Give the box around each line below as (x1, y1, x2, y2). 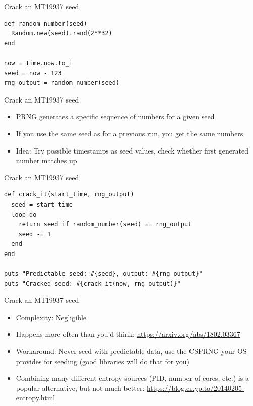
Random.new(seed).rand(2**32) (11, 30, 112, 37)
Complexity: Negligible (16, 312, 87, 322)
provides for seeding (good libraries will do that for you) (16, 356, 190, 366)
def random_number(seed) (4, 20, 87, 27)
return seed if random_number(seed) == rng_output (18, 221, 192, 228)
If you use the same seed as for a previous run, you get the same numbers (16, 128, 243, 138)
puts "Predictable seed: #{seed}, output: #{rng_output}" (4, 270, 203, 278)
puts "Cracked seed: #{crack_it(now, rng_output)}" (4, 280, 181, 287)
